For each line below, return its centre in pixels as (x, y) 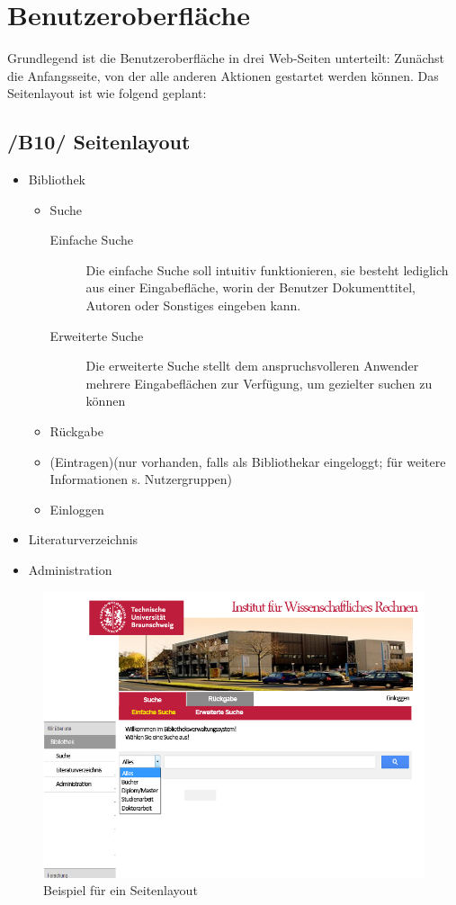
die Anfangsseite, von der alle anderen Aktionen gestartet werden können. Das (223, 75)
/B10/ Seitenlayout (99, 142)
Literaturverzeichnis (83, 539)
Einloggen (77, 509)
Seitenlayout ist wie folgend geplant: (107, 93)
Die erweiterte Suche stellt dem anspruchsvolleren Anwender (252, 366)
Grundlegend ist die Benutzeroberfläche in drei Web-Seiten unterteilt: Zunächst (226, 58)
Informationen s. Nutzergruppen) (141, 479)
